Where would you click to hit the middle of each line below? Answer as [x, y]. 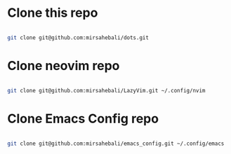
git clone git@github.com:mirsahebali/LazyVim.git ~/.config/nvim [106, 90]
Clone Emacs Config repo [83, 119]
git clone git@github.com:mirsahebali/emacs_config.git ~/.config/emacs [116, 143]
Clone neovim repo [64, 66]
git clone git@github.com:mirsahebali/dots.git [78, 37]
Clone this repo [53, 13]
